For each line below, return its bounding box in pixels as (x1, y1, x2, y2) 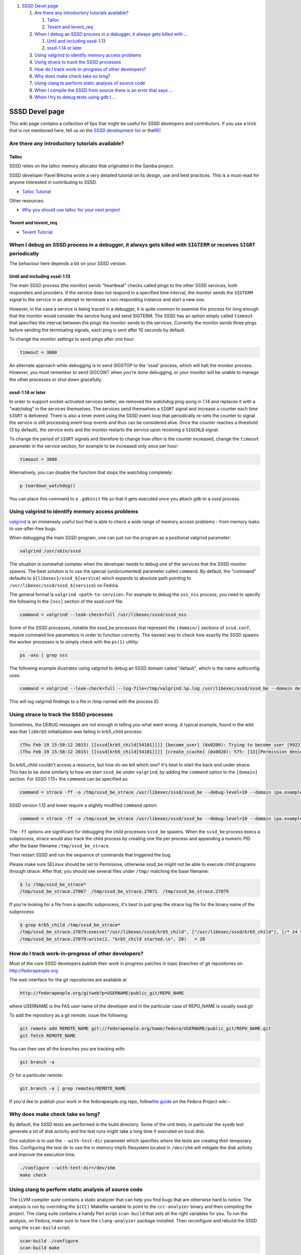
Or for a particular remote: (9, 1072, 64, 1078)
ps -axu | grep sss (20, 653, 68, 658)
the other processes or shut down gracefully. (9, 376, 102, 383)
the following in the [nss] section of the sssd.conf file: (9, 598, 123, 604)
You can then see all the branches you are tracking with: (9, 1046, 125, 1052)
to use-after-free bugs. (9, 526, 57, 532)
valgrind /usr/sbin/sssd (20, 548, 81, 554)
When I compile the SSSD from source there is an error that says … (34, 87, 173, 93)
